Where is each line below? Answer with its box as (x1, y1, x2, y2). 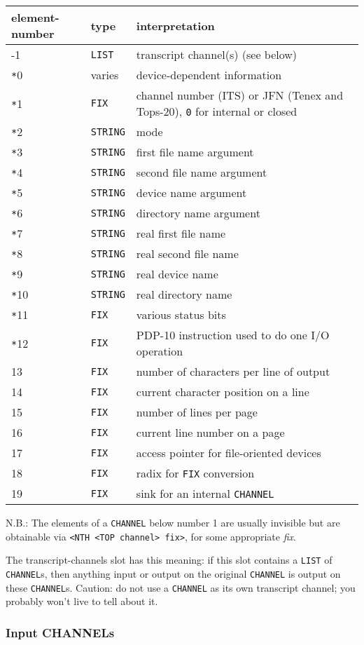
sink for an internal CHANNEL (136, 485, 274, 501)
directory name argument (136, 205, 260, 221)
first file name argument (136, 144, 254, 160)
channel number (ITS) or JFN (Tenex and (136, 87, 344, 103)
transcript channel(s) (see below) (136, 46, 297, 62)
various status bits (136, 306, 226, 322)
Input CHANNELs (6, 623, 115, 641)
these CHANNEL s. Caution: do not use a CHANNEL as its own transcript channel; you (6, 580, 356, 595)
